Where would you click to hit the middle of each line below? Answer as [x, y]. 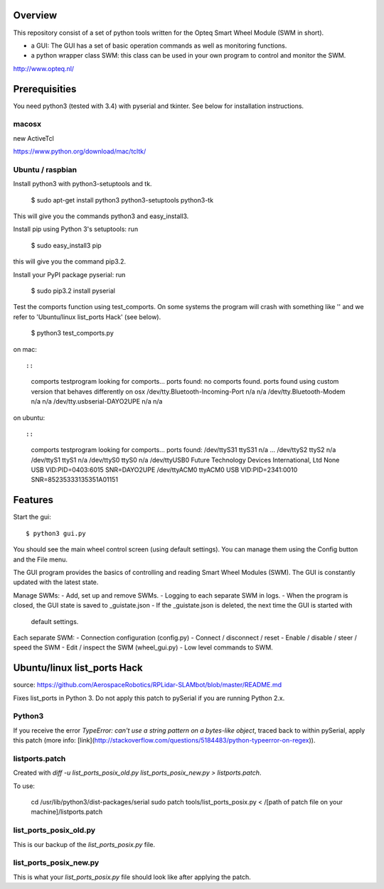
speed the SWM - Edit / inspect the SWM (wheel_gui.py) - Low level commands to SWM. [143, 647]
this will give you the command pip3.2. [70, 262]
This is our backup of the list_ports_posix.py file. [84, 844]
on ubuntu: [29, 417]
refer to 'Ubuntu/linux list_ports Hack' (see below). [87, 317]
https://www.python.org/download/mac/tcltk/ [80, 151]
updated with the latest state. [56, 582]
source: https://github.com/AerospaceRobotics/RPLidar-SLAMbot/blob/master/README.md [148, 685]
